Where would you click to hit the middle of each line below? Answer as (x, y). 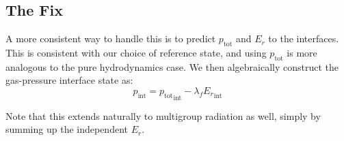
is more (302, 52)
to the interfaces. (304, 38)
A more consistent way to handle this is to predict (111, 38)
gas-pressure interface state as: (69, 80)
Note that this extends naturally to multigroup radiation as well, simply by (163, 115)
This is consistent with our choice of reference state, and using (136, 52)
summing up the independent (67, 129)
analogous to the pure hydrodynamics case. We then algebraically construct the (172, 66)
